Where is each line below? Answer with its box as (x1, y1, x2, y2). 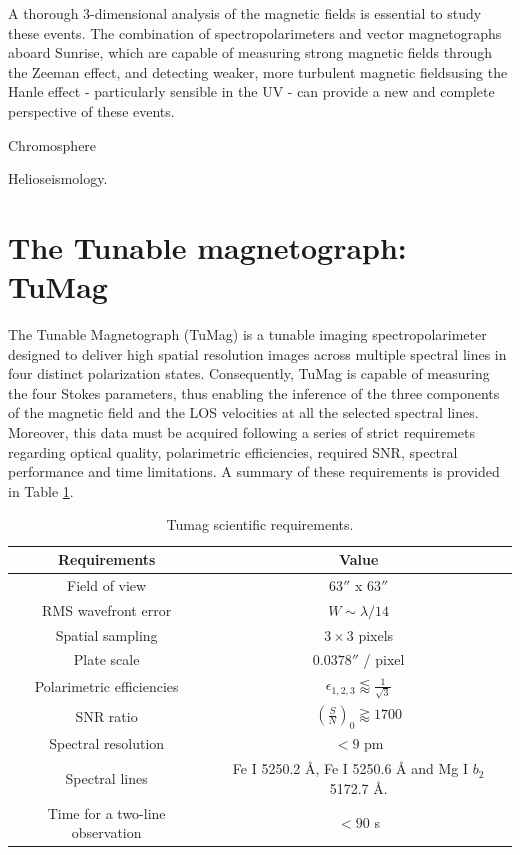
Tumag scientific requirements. (166, 514, 354, 535)
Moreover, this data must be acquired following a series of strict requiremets (8, 422, 475, 443)
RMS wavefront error (42, 599, 172, 620)
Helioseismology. (8, 168, 108, 189)
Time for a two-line (47, 802, 166, 823)
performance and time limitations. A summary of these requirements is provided (8, 461, 500, 482)
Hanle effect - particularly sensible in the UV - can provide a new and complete (8, 81, 495, 102)
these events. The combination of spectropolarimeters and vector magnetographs (8, 22, 502, 43)
